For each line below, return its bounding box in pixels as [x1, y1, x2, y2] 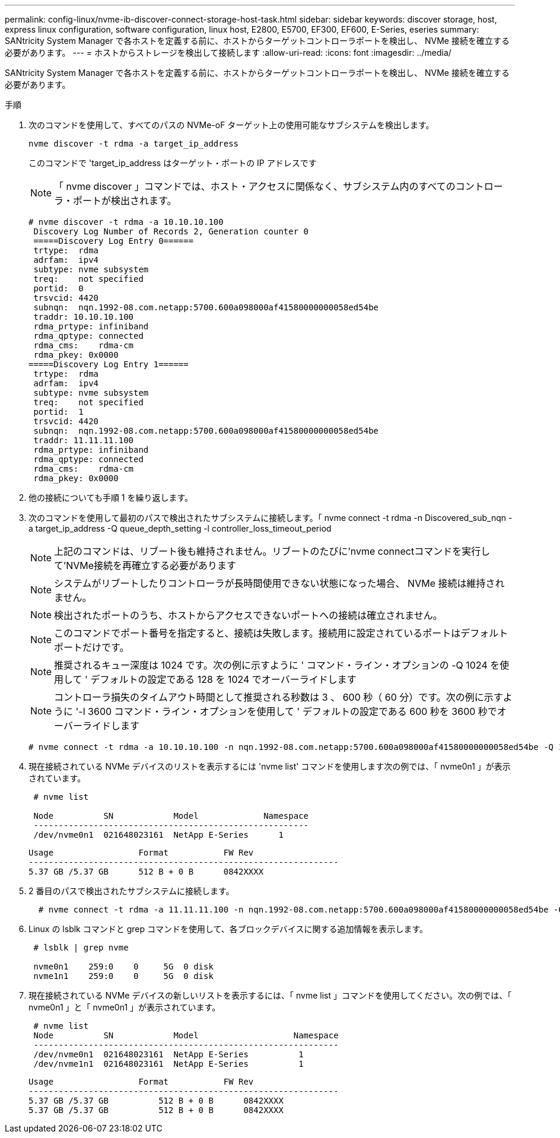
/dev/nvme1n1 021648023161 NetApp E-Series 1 [33, 1059, 304, 1069]
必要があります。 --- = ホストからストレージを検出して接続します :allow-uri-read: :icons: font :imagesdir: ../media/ [5, 47, 451, 58]
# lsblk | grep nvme [33, 943, 129, 952]
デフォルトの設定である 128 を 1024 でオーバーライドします [90, 673, 357, 685]
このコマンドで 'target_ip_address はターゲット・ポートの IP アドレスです [28, 158, 317, 168]
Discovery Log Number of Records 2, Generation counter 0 [33, 227, 309, 236]
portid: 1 [33, 407, 84, 417]
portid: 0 [33, 284, 84, 293]
